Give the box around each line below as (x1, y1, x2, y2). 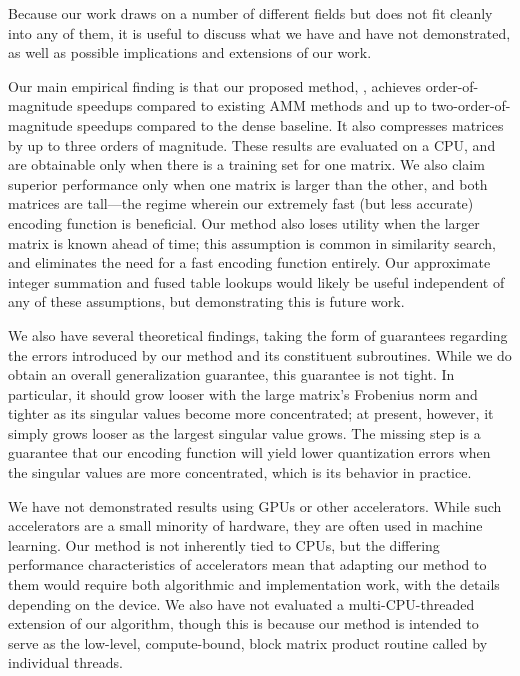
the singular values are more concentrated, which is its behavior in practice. (8, 462, 472, 483)
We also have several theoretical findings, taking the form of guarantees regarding (8, 324, 508, 345)
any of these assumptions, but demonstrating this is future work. (8, 291, 405, 312)
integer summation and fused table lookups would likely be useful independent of (8, 271, 505, 292)
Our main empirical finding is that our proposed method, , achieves (8, 75, 422, 96)
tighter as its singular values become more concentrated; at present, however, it (8, 403, 494, 424)
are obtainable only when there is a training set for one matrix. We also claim (8, 154, 485, 175)
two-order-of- (431, 95, 511, 116)
